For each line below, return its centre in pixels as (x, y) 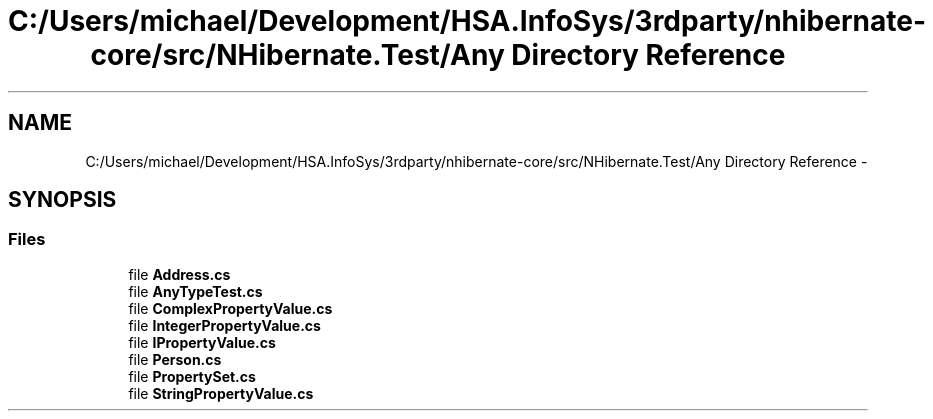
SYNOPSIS (62, 200)
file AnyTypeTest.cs (195, 291)
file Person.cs (175, 359)
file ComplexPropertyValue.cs (230, 308)
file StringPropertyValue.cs (221, 393)
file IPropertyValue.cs (202, 342)
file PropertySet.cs (192, 376)
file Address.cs (179, 274)
